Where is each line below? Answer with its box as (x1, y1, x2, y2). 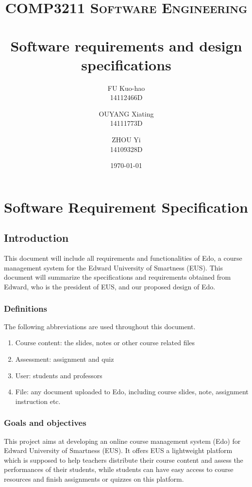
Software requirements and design (10, 35, 242, 55)
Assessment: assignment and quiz (15, 354, 114, 364)
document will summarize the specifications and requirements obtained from (4, 272, 231, 282)
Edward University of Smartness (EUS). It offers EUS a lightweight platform (4, 445, 233, 455)
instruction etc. (15, 396, 61, 406)
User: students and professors (15, 370, 102, 380)
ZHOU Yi (112, 134, 141, 145)
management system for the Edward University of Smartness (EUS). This (4, 262, 223, 272)
